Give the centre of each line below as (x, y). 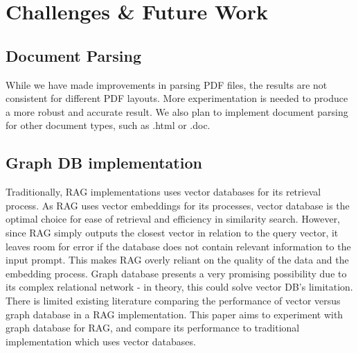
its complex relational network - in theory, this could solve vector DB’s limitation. (179, 287)
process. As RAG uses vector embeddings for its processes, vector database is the (178, 205)
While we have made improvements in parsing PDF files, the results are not (167, 84)
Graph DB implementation (104, 163)
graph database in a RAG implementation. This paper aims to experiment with (174, 314)
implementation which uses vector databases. (101, 341)
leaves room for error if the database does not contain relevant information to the (178, 246)
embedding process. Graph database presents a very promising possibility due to (176, 273)
